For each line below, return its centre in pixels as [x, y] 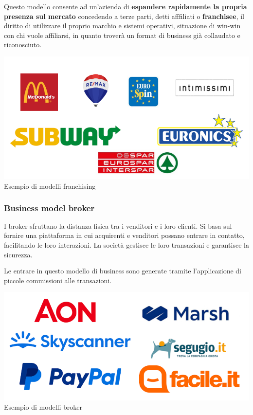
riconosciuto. [23, 45]
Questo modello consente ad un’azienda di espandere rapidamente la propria [126, 6]
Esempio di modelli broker [43, 407]
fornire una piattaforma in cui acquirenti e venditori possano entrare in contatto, [124, 235]
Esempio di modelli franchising [50, 186]
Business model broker [49, 207]
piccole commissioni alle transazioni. [58, 280]
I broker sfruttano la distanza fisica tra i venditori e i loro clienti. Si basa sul [118, 226]
